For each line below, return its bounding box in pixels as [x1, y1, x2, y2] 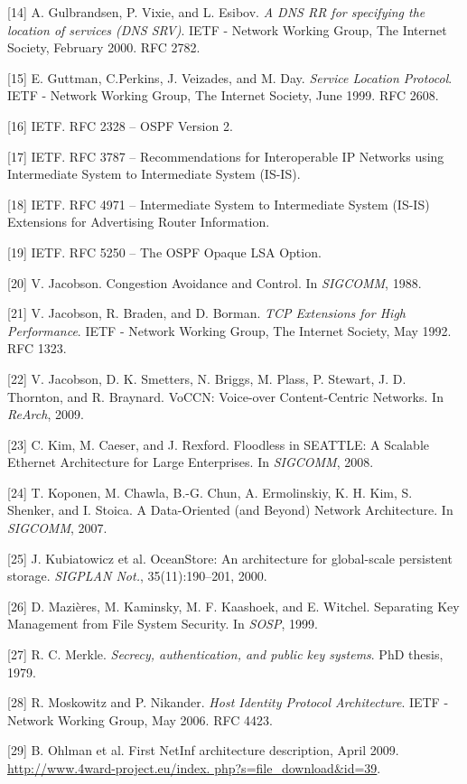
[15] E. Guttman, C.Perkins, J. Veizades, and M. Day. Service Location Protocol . [7, 68, 453, 87]
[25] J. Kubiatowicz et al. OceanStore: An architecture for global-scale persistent [7, 548, 453, 567]
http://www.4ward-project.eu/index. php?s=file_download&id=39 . [7, 759, 381, 777]
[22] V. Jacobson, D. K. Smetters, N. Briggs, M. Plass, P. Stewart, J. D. [7, 369, 406, 387]
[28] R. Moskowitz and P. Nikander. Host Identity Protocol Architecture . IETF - [7, 693, 449, 712]
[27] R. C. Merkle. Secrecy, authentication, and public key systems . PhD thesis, [7, 645, 444, 664]
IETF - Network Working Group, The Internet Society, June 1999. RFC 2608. [7, 86, 439, 105]
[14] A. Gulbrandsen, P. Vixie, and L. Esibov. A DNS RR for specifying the [7, 3, 425, 21]
